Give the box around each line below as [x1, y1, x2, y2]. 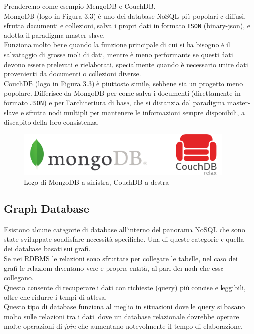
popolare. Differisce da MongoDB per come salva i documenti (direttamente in [4, 88, 241, 98]
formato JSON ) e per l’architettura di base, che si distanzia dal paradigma [4, 98, 225, 107]
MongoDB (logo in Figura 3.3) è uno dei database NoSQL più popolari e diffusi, [4, 10, 246, 21]
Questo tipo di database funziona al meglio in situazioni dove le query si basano [4, 301, 245, 311]
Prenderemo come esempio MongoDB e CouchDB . [4, 1, 156, 11]
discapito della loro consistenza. [4, 117, 99, 127]
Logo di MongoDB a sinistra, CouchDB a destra [24, 177, 169, 187]
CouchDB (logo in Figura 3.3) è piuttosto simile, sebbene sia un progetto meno [4, 78, 243, 88]
